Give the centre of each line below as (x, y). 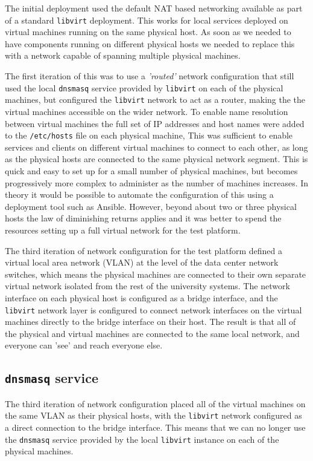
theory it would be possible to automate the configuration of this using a (139, 195)
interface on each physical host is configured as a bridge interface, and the (141, 297)
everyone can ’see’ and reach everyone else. (84, 345)
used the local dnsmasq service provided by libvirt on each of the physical (144, 87)
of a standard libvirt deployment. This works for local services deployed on (147, 20)
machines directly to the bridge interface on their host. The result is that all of (150, 322)
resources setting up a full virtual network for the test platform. (123, 230)
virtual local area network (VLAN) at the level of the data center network (142, 262)
